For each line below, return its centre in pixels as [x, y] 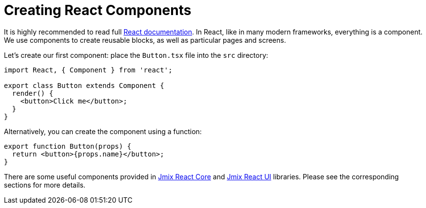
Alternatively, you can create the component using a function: [103, 131]
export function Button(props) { [68, 146]
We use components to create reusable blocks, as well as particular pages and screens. [145, 40]
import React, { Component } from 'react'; [88, 70]
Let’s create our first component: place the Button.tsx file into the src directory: [136, 55]
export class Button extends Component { [84, 85]
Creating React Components [98, 10]
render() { [33, 93]
